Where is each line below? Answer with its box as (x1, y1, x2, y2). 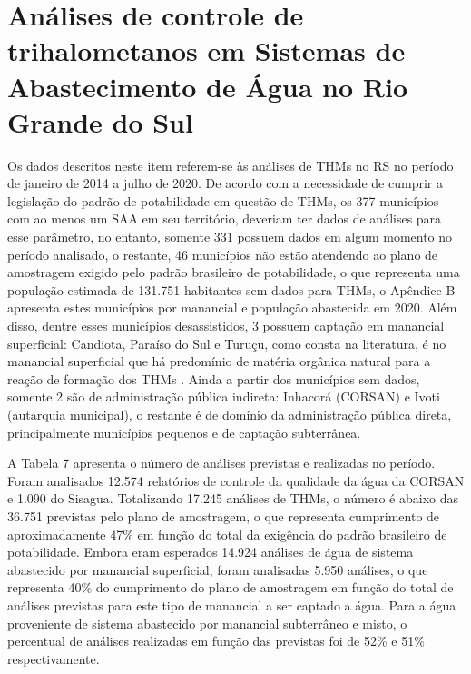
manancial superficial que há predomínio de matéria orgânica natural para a (7, 352, 431, 371)
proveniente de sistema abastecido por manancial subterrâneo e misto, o (7, 613, 407, 632)
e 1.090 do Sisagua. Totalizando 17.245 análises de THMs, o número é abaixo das (7, 489, 459, 508)
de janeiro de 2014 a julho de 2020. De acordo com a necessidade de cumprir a (7, 173, 443, 193)
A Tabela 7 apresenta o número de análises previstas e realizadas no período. (7, 453, 436, 472)
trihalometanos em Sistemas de (7, 32, 406, 69)
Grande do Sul (7, 103, 193, 140)
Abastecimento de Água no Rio (7, 67, 408, 104)
